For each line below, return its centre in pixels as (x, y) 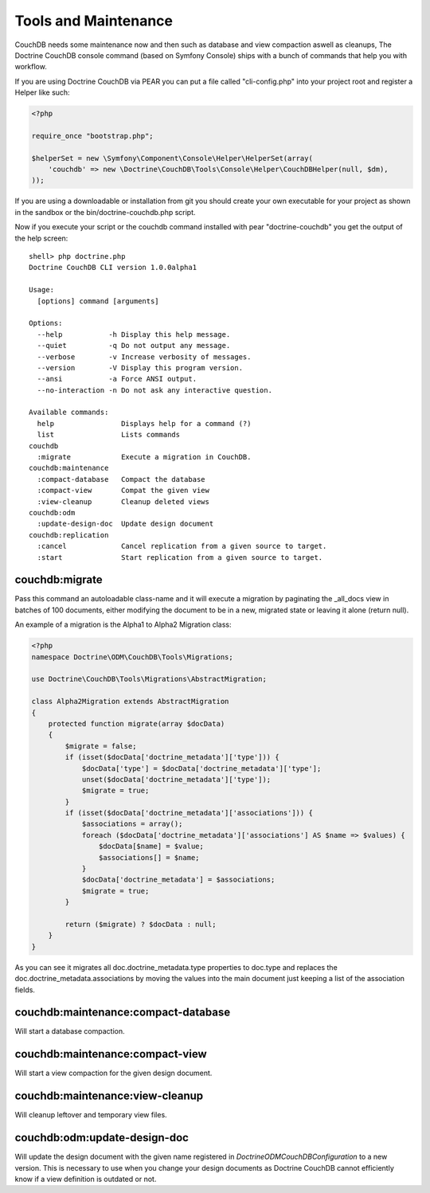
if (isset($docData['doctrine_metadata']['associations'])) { (189, 813)
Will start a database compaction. (70, 1031)
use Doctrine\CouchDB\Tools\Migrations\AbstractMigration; (149, 679)
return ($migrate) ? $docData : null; (141, 924)
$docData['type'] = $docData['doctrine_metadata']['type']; (201, 768)
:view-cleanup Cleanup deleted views (123, 501)
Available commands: (69, 413)
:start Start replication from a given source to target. (180, 557)
